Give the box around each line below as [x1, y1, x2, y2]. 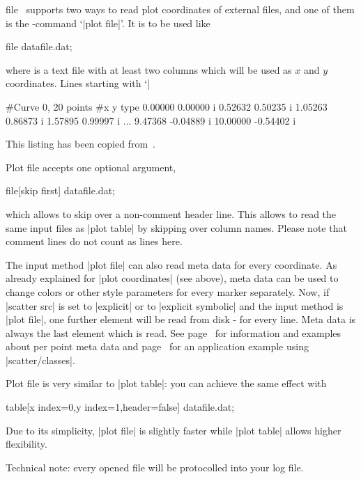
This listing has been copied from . [6, 136, 155, 151]
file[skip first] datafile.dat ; [6, 183, 115, 198]
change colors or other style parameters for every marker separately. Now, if [6, 284, 330, 299]
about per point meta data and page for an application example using [6, 339, 309, 354]
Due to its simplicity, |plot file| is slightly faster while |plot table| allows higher [6, 423, 341, 437]
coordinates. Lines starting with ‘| [6, 76, 151, 91]
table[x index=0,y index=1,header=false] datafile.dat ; [6, 400, 235, 414]
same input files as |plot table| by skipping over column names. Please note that [6, 220, 347, 235]
